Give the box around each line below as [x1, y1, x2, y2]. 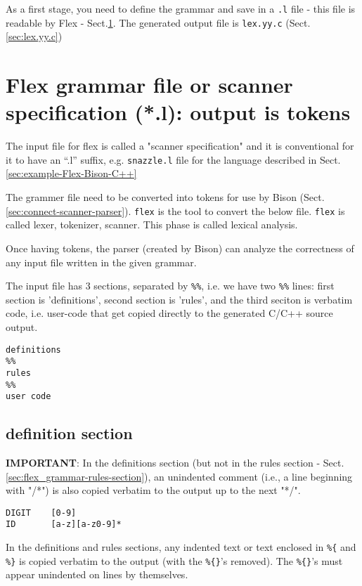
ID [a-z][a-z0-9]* [6, 519, 122, 530]
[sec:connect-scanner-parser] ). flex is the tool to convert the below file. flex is [6, 203, 345, 218]
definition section [6, 422, 133, 444]
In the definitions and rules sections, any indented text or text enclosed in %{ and [6, 540, 356, 554]
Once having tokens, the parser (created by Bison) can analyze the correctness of [6, 240, 354, 255]
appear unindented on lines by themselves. [6, 567, 188, 582]
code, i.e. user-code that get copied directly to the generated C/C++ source [6, 306, 333, 320]
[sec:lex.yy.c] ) [6, 29, 63, 44]
